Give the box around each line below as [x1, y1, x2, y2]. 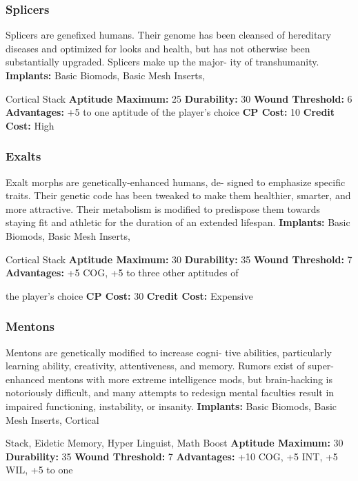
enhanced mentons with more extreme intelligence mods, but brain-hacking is [6, 371, 332, 386]
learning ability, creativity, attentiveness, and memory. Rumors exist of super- [6, 358, 335, 373]
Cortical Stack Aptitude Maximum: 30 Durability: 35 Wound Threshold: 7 [6, 252, 352, 266]
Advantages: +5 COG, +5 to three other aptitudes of [6, 265, 239, 280]
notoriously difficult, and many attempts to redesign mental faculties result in [6, 385, 335, 400]
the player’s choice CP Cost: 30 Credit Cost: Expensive [6, 288, 253, 303]
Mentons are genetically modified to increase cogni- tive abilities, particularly [6, 345, 332, 359]
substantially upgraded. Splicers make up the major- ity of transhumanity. [6, 54, 319, 69]
